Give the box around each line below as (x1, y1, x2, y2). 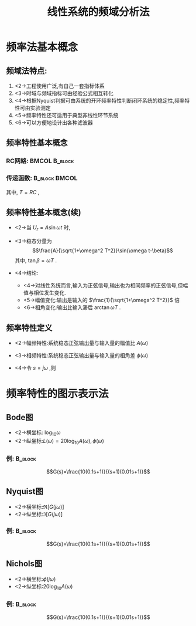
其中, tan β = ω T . (14, 257, 57, 264)
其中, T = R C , (6, 188, 40, 195)
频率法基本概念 (6, 40, 78, 54)
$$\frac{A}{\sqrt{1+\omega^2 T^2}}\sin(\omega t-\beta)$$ (32, 247, 174, 254)
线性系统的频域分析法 (46, 5, 150, 19)
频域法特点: (6, 66, 48, 76)
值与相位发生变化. (23, 289, 66, 296)
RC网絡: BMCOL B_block (6, 157, 74, 165)
